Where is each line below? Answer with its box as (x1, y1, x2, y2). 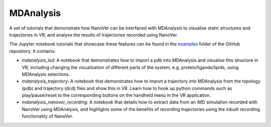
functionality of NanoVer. (22, 113, 74, 119)
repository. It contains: (9, 48, 56, 54)
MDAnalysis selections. (22, 71, 70, 77)
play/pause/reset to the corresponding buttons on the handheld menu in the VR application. (22, 92, 211, 98)
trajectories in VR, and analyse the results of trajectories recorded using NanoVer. (9, 31, 178, 37)
